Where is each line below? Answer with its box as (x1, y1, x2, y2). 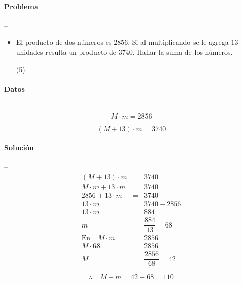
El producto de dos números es (16, 37, 112, 47)
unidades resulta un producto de (16, 46, 117, 57)
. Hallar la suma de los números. (132, 46, 233, 57)
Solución (4, 142, 34, 153)
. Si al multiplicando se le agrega (128, 37, 229, 47)
